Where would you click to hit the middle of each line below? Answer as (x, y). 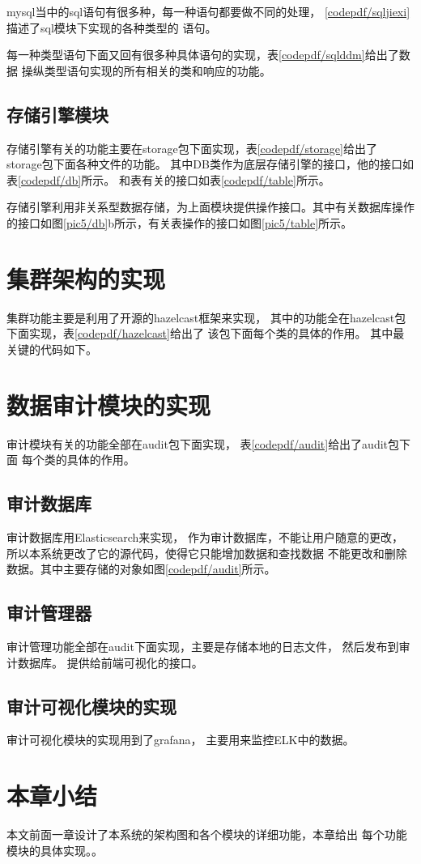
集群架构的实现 (86, 278)
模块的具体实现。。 (55, 850)
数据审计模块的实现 (109, 404)
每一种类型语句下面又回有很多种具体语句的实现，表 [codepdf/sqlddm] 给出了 (203, 55)
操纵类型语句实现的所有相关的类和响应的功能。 (146, 70)
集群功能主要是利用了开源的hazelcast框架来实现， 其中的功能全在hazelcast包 (206, 317)
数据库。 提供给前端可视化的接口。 (110, 662)
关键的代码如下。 (52, 349)
